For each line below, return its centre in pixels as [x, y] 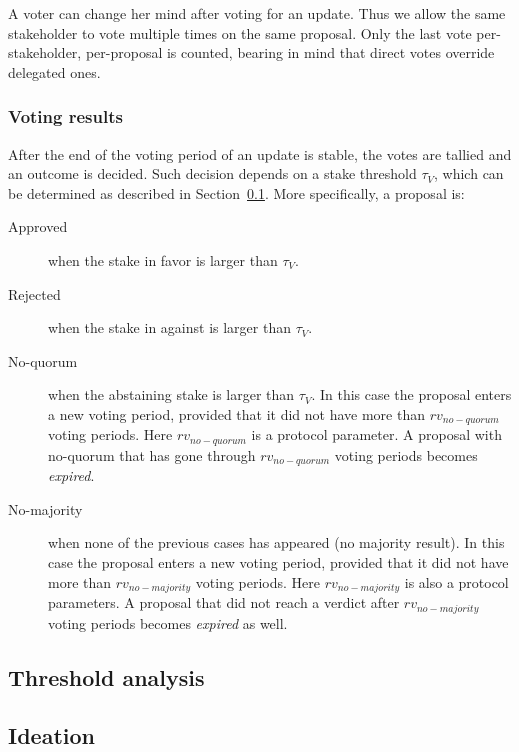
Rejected [34, 293]
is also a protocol [456, 581]
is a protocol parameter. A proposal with [376, 434]
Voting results [65, 116]
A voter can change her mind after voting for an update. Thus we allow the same [257, 13]
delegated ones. [54, 71]
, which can [469, 173]
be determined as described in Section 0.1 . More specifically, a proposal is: [236, 192]
